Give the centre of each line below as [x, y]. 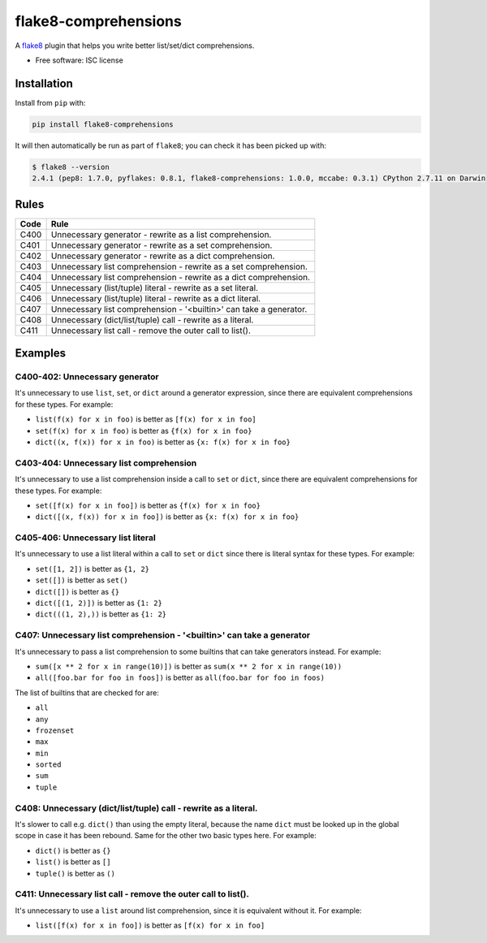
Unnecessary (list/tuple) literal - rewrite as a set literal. [155, 288]
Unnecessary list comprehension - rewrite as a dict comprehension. [181, 277]
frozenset [55, 730]
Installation [44, 83]
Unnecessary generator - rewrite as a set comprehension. [162, 245]
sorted [48, 765]
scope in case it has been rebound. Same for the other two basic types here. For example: [166, 836]
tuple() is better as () [75, 873]
